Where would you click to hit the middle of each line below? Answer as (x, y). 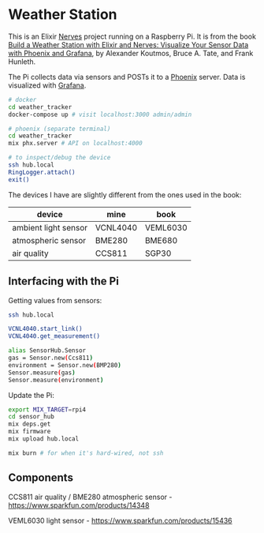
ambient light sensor (50, 227)
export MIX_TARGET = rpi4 (47, 409)
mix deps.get (30, 424)
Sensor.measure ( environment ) (56, 380)
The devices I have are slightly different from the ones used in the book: (125, 194)
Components (41, 478)
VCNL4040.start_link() (45, 329)
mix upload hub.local (44, 439)
